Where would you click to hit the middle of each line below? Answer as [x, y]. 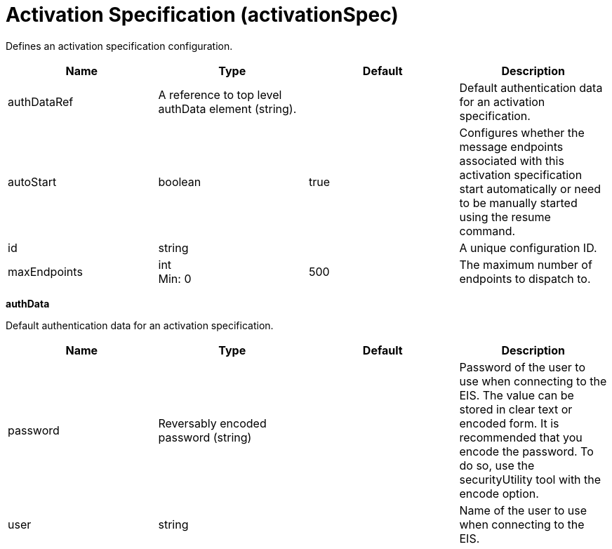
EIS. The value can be [517, 395]
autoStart [32, 181]
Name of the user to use [523, 510]
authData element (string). [227, 108]
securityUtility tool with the [530, 479]
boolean [180, 181]
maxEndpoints [45, 271]
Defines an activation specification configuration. [119, 46]
